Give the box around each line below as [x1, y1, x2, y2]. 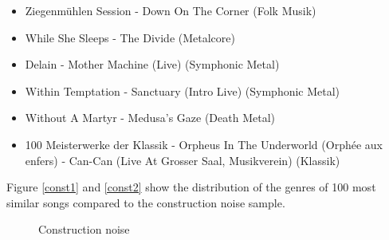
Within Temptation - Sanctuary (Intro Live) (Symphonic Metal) [25, 82, 340, 99]
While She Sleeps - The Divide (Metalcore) [25, 29, 235, 45]
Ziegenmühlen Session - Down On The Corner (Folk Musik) [25, 2, 316, 18]
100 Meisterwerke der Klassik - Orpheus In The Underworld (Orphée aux [25, 136, 383, 152]
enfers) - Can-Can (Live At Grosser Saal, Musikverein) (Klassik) [25, 151, 340, 168]
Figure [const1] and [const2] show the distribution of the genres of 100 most [6, 179, 376, 195]
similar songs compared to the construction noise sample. [6, 194, 285, 210]
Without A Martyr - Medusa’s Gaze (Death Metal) [25, 109, 275, 126]
